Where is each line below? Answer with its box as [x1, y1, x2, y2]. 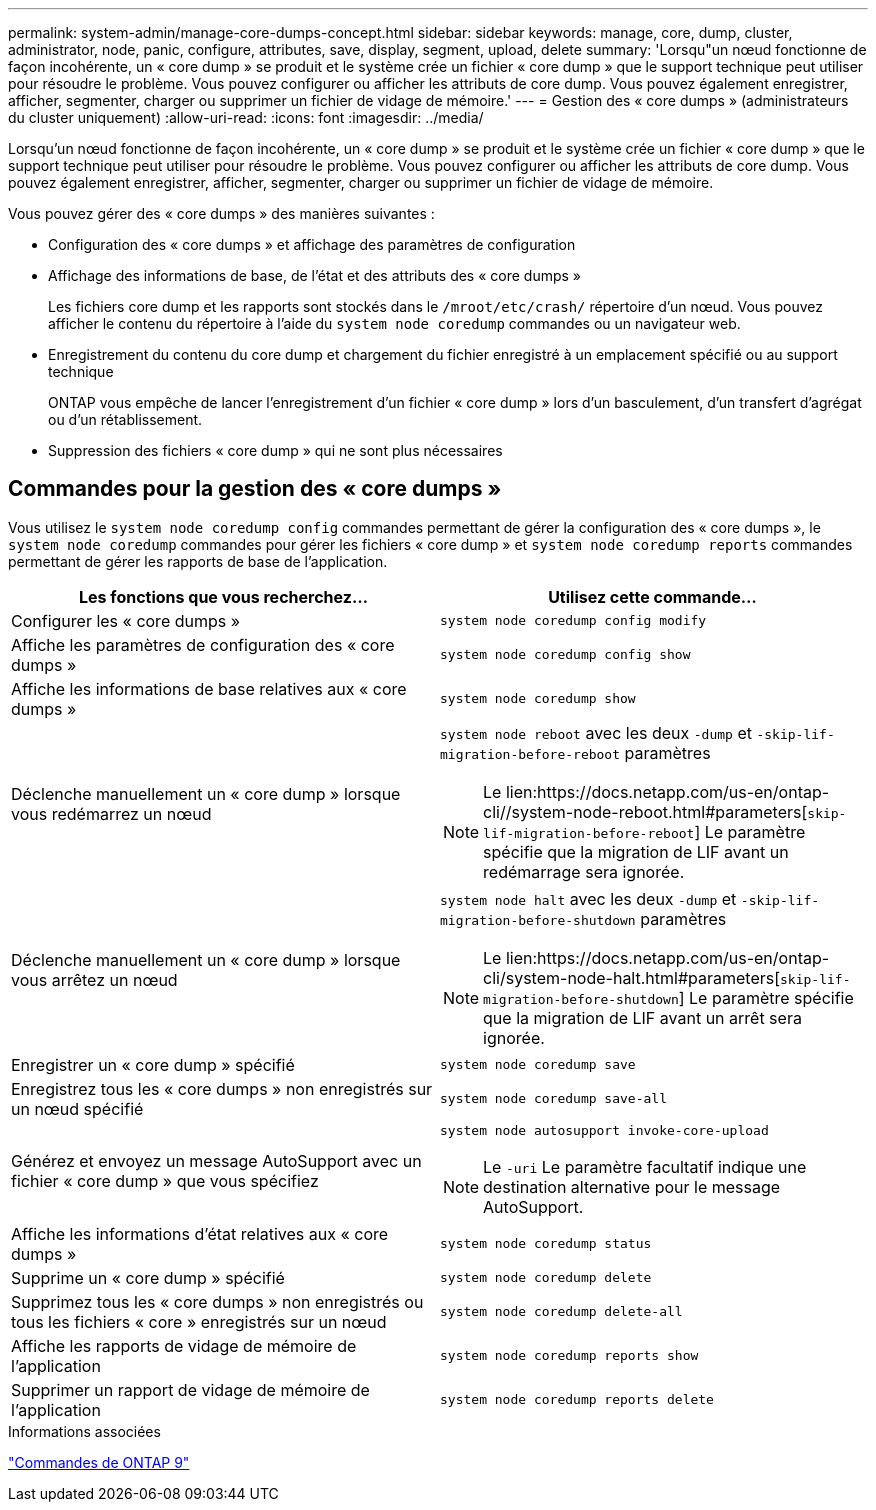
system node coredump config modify [440, 613, 707, 629]
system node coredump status [440, 1236, 652, 1252]
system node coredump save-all [440, 1091, 667, 1107]
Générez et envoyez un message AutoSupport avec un [11, 1151, 422, 1172]
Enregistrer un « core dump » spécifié [11, 1054, 295, 1075]
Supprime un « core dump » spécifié [11, 1267, 285, 1288]
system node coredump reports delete [440, 1392, 714, 1408]
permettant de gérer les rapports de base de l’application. [8, 552, 388, 570]
